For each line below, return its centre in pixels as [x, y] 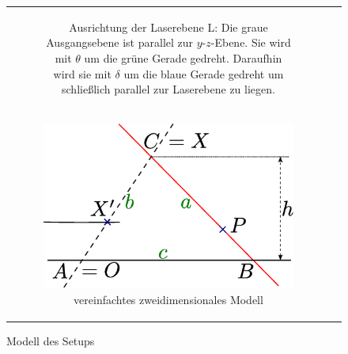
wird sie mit [82, 73]
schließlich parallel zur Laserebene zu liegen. [168, 89]
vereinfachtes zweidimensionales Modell [168, 299]
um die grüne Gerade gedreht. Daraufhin [183, 57]
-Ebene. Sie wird [251, 42]
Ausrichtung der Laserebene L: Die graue [168, 27]
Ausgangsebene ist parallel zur [120, 42]
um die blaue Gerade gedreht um [204, 73]
